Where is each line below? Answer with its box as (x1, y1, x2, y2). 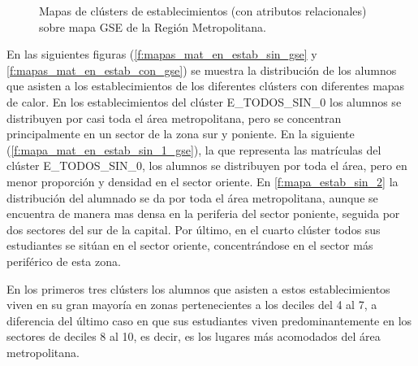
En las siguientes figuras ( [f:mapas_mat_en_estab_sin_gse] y (6, 46, 317, 63)
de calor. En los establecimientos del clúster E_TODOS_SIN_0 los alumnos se (6, 93, 402, 110)
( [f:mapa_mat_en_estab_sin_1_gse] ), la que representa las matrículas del (6, 141, 381, 158)
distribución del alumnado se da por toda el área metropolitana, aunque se (6, 189, 378, 206)
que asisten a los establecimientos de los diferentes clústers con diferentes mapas (6, 77, 405, 94)
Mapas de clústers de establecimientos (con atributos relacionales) (39, 2, 367, 19)
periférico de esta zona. (6, 252, 121, 269)
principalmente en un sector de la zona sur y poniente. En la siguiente (6, 125, 355, 142)
